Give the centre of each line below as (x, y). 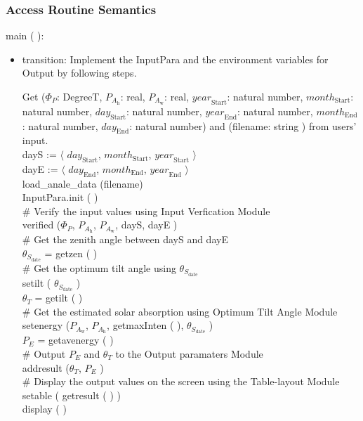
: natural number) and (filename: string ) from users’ (243, 125)
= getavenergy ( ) (75, 340)
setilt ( (37, 283)
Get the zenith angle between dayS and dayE (131, 239)
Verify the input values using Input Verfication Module (152, 210)
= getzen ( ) (71, 253)
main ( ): (25, 35)
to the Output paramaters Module (189, 354)
